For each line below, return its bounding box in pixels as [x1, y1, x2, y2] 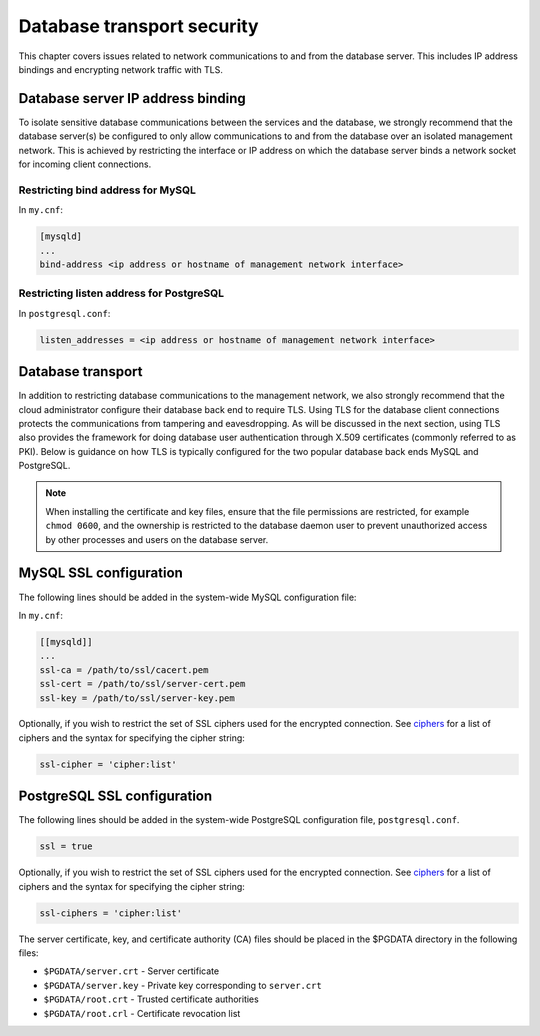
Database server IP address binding [18, 90, 247, 107]
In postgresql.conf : [18, 307, 111, 319]
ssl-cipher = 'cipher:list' [39, 758, 177, 770]
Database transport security [18, 15, 259, 37]
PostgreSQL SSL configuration [18, 788, 213, 805]
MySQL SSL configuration [18, 565, 184, 582]
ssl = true [39, 841, 93, 852]
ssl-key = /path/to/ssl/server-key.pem [39, 692, 235, 704]
